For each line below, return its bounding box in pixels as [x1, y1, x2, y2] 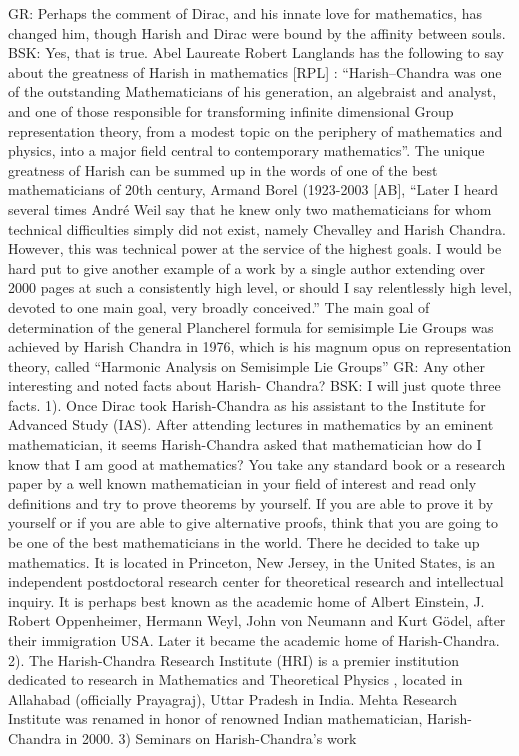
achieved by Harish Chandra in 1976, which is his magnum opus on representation [8, 336, 512, 357]
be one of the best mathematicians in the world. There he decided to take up [8, 532, 480, 553]
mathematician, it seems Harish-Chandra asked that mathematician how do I [8, 434, 482, 455]
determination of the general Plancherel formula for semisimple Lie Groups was [8, 316, 494, 337]
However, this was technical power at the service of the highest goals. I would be [8, 238, 502, 259]
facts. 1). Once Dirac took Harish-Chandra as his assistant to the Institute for [8, 394, 486, 415]
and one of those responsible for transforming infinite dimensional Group [8, 100, 454, 121]
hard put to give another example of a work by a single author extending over [8, 257, 486, 278]
